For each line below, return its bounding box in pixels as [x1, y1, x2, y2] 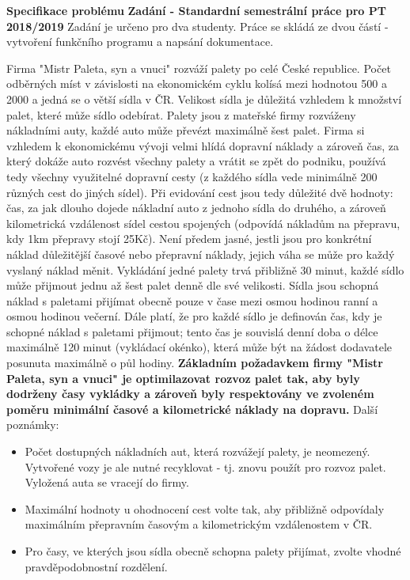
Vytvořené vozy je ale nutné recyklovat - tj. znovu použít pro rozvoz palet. [25, 458, 386, 475]
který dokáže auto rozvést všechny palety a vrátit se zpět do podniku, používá [6, 153, 386, 169]
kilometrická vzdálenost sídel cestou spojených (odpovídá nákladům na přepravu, [6, 214, 401, 231]
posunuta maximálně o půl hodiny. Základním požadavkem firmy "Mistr [6, 354, 383, 371]
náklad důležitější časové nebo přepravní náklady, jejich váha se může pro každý [6, 245, 395, 262]
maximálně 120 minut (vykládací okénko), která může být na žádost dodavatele [6, 339, 392, 355]
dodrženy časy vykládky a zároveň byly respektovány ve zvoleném [6, 385, 374, 402]
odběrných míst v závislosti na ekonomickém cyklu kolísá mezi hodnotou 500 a [6, 75, 387, 92]
